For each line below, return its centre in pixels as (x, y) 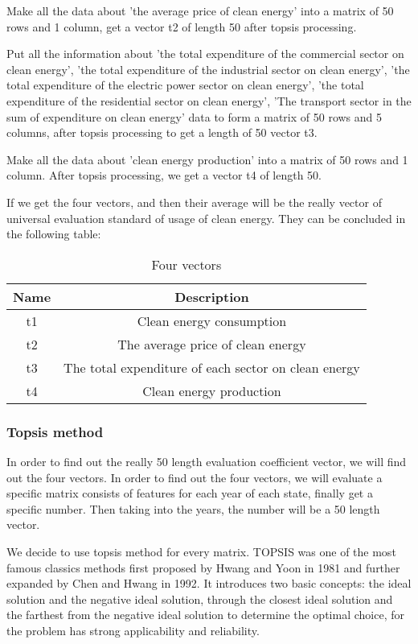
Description (212, 296)
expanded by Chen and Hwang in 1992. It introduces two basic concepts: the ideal (209, 583)
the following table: (54, 234)
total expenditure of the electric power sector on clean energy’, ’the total (185, 85)
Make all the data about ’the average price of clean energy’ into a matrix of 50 (200, 10)
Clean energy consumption (212, 320)
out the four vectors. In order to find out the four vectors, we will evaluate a (195, 477)
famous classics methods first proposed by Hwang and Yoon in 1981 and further (203, 567)
